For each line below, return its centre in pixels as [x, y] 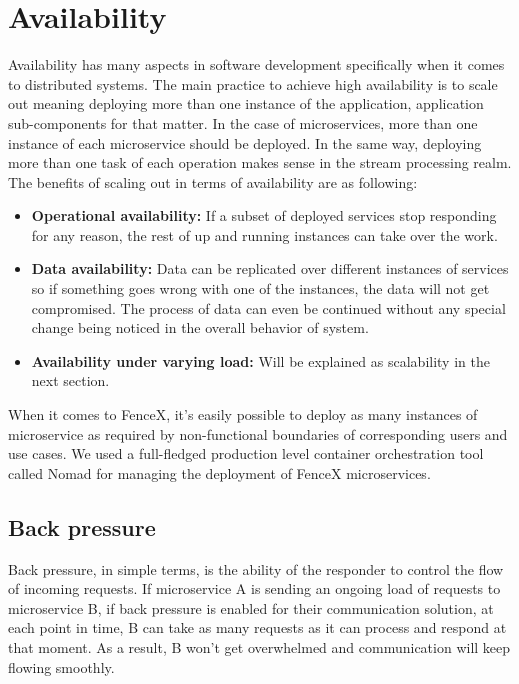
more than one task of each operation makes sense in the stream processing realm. [260, 162]
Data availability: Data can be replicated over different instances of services [270, 268]
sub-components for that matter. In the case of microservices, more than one [243, 122]
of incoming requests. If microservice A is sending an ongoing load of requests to [254, 588]
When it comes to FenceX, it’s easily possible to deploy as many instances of [243, 414]
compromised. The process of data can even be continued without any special [268, 307]
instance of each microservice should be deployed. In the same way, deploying [245, 142]
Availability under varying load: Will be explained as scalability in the [260, 360]
